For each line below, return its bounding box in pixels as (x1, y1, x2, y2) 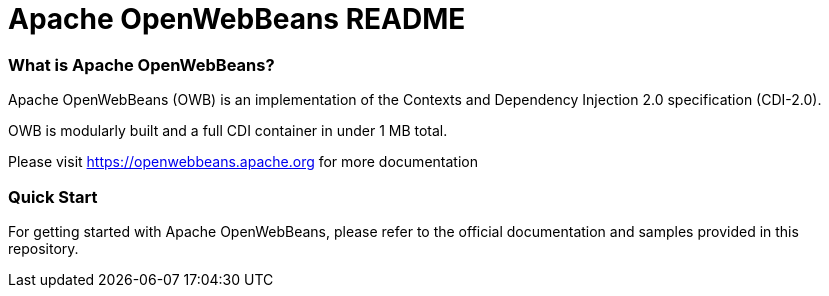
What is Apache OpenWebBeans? (8, 54, 275, 75)
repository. (8, 239, 79, 257)
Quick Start (8, 186, 98, 207)
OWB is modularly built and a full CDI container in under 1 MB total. (8, 122, 448, 140)
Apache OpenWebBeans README (8, 2, 466, 36)
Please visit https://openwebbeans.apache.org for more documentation (8, 153, 478, 171)
